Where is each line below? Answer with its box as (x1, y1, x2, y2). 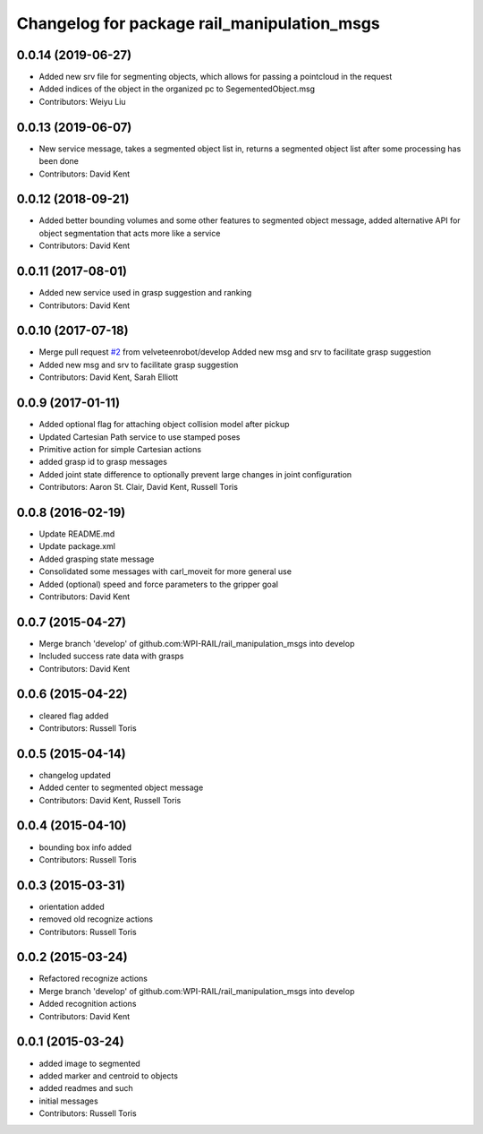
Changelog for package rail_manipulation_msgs (16, 13, 380, 33)
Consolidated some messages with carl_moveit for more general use (38, 566, 292, 577)
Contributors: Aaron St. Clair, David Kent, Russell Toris (38, 482, 239, 493)
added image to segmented (38, 1058, 140, 1069)
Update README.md (38, 528, 115, 539)
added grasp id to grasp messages (38, 457, 167, 468)
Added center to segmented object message (38, 782, 204, 793)
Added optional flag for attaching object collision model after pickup (38, 419, 290, 430)
